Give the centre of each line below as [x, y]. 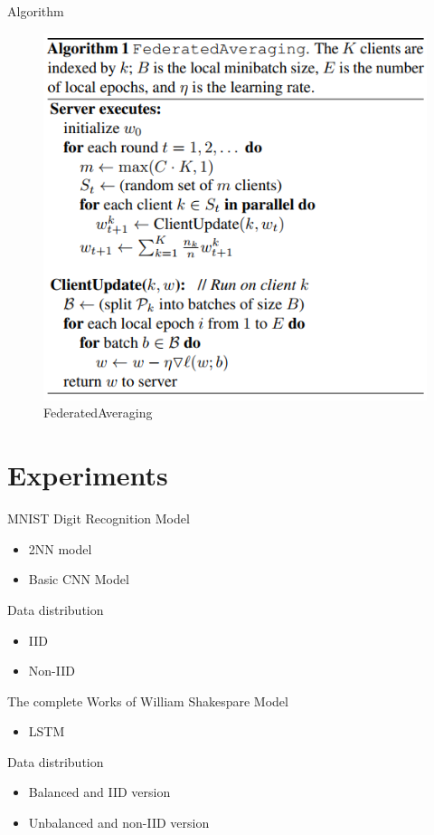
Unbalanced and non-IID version [119, 823]
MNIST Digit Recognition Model [99, 518]
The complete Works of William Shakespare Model [148, 701]
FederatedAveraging [98, 413]
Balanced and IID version [99, 792]
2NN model [60, 548]
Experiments [88, 475]
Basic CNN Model [79, 579]
